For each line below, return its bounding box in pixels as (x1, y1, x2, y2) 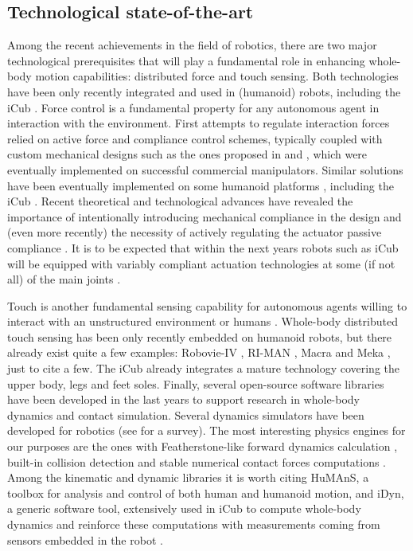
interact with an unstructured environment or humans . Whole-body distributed (7, 313, 398, 330)
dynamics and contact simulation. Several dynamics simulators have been (7, 406, 364, 423)
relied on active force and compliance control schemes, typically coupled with (7, 130, 383, 147)
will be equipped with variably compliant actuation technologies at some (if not (7, 255, 395, 272)
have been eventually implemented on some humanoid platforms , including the (7, 177, 394, 193)
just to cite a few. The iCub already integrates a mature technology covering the (7, 360, 399, 377)
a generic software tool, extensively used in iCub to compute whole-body (7, 500, 361, 517)
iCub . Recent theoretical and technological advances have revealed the (7, 193, 353, 209)
